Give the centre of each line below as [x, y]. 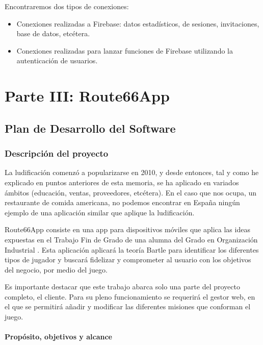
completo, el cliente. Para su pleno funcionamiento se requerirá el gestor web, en [130, 296]
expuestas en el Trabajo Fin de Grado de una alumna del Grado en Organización [131, 239]
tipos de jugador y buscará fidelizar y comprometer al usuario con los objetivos [128, 260]
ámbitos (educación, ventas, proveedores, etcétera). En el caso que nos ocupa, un [131, 192]
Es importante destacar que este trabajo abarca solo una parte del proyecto [122, 287]
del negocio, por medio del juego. [56, 269]
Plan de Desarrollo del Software [90, 128]
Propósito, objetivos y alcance [58, 337]
